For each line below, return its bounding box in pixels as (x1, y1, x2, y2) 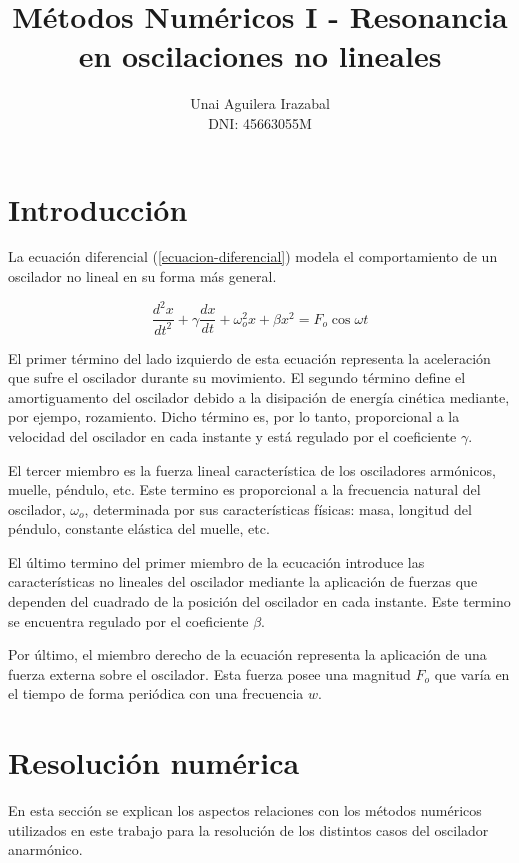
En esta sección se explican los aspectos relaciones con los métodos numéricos (8, 800, 482, 821)
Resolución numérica (8, 742, 300, 783)
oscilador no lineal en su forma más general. (8, 266, 277, 287)
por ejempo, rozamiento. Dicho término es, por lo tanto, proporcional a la (8, 406, 460, 427)
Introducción (8, 188, 188, 229)
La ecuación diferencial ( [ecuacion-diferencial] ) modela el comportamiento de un (8, 246, 498, 267)
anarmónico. (8, 839, 83, 860)
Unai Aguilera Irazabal (190, 93, 330, 114)
